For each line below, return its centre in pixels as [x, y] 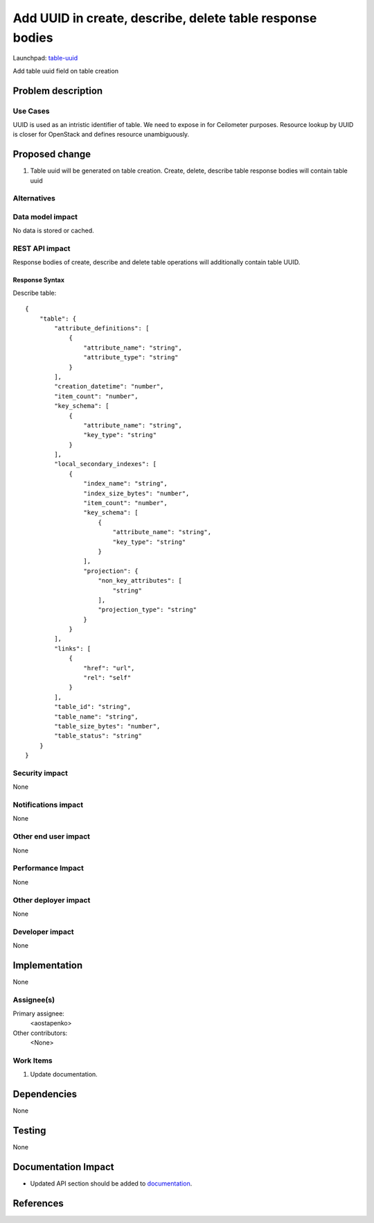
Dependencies [45, 1094]
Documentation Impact [63, 1167]
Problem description [58, 91]
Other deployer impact [52, 900]
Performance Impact [48, 869]
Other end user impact [51, 837]
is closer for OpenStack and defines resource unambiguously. [101, 135]
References [38, 1203]
